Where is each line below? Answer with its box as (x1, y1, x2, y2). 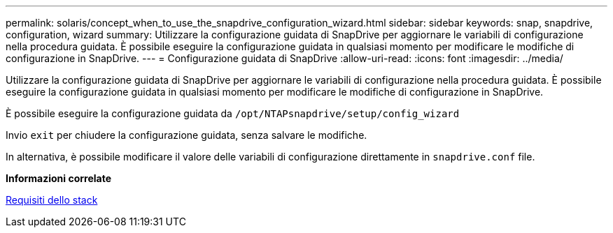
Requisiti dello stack (6, 194, 98, 206)
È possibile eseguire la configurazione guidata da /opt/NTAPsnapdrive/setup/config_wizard (6, 107, 460, 119)
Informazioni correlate (6, 172, 112, 184)
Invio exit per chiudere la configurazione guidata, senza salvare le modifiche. (6, 129, 367, 141)
